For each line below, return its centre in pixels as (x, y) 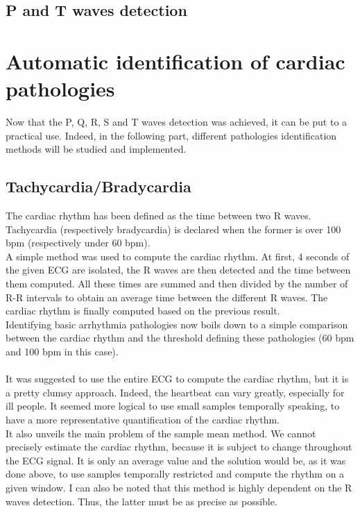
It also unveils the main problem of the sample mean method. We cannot (161, 433)
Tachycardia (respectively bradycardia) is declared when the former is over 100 (173, 229)
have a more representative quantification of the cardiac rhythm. (143, 419)
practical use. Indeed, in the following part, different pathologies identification (171, 135)
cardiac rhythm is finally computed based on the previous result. (143, 311)
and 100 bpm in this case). (62, 352)
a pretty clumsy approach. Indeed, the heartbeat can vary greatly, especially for (175, 392)
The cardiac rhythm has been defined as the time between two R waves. (158, 216)
